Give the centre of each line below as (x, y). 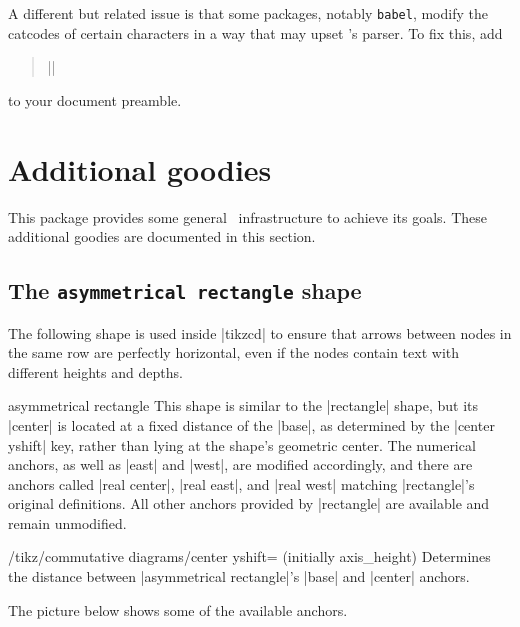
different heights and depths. (95, 371)
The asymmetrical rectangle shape (185, 290)
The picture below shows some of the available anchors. (178, 609)
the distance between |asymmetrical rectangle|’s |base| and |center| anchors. (239, 576)
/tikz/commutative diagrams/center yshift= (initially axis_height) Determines (249, 556)
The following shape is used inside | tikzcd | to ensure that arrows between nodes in (260, 332)
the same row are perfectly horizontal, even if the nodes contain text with (234, 352)
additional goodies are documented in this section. (162, 236)
